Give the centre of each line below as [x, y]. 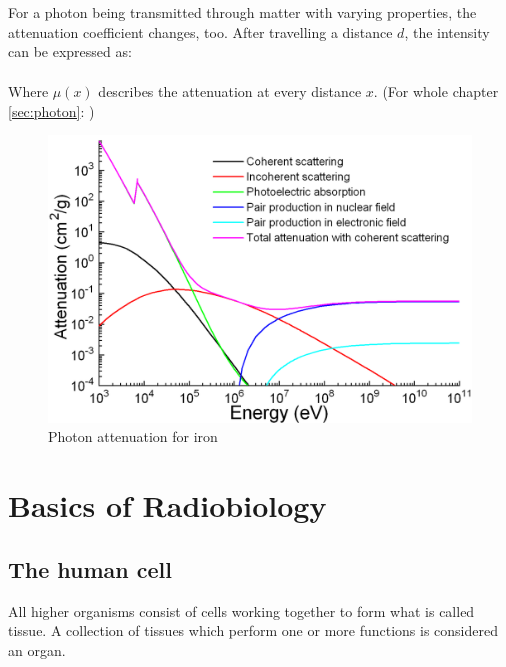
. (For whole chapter [436, 91]
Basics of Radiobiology [167, 505]
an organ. [37, 649]
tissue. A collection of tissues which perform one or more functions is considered [253, 630]
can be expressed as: [70, 51]
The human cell [90, 568]
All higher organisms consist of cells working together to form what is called [241, 610]
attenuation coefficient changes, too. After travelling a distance [200, 31]
